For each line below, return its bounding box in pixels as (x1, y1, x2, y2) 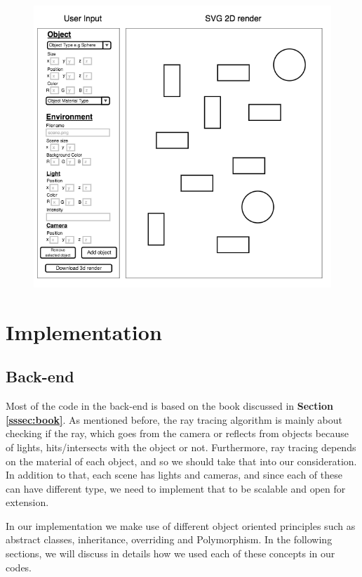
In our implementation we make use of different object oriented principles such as (6, 518, 356, 533)
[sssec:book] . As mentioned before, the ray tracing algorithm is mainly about (6, 412, 343, 427)
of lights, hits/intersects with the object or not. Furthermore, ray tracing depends (6, 439, 356, 454)
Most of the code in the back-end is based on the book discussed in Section (6, 398, 333, 413)
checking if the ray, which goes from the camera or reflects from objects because (6, 426, 349, 441)
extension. (6, 495, 49, 510)
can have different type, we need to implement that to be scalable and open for (6, 481, 346, 495)
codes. (6, 559, 32, 574)
